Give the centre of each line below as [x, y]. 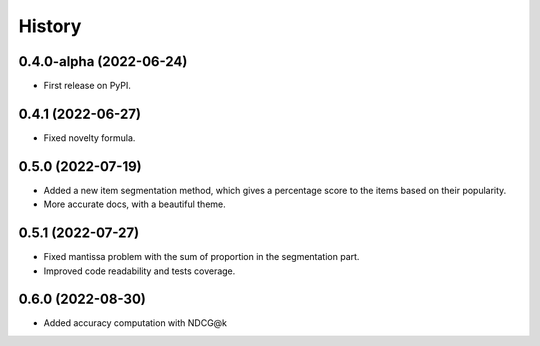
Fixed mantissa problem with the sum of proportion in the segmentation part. [201, 257]
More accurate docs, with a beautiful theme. [135, 204]
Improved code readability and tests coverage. [139, 271]
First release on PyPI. [87, 86]
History [50, 26]
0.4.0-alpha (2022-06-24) [103, 61]
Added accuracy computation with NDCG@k [135, 323]
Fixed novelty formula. [89, 137]
